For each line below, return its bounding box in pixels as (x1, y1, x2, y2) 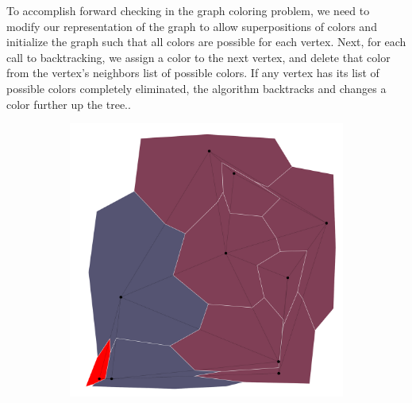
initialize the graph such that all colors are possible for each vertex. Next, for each (6, 33, 406, 50)
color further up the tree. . (6, 95, 131, 112)
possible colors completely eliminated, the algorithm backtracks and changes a (6, 79, 387, 96)
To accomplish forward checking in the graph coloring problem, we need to (6, 2, 370, 18)
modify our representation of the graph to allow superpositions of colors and (6, 17, 377, 34)
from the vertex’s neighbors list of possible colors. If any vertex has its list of (6, 64, 379, 81)
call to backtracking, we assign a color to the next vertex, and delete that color (6, 48, 391, 65)
